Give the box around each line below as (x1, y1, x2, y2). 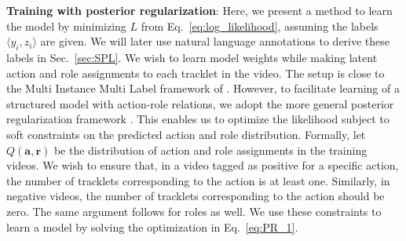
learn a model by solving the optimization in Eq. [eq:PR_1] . (6, 218, 298, 235)
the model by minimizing (6, 17, 126, 34)
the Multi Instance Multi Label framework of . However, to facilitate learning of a (6, 80, 400, 97)
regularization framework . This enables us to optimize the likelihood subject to (6, 111, 390, 127)
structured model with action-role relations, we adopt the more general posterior (6, 95, 394, 111)
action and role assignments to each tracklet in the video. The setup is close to (6, 64, 385, 81)
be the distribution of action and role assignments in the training (53, 141, 368, 158)
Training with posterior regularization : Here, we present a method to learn (6, 2, 393, 18)
